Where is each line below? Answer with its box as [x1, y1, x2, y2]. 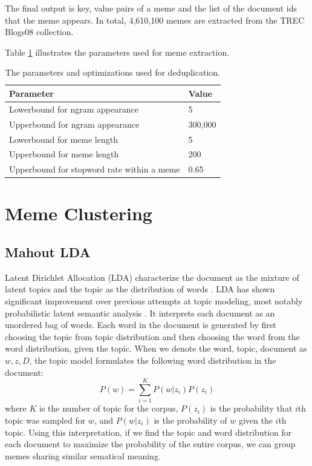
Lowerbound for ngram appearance [9, 102, 138, 115]
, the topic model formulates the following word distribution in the [29, 354, 276, 367]
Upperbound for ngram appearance [9, 117, 140, 130]
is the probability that [210, 402, 293, 415]
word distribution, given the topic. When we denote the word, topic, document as [5, 342, 307, 355]
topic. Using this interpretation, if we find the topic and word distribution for [5, 425, 292, 438]
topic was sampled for [5, 413, 86, 426]
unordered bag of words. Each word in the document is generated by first [5, 318, 276, 331]
